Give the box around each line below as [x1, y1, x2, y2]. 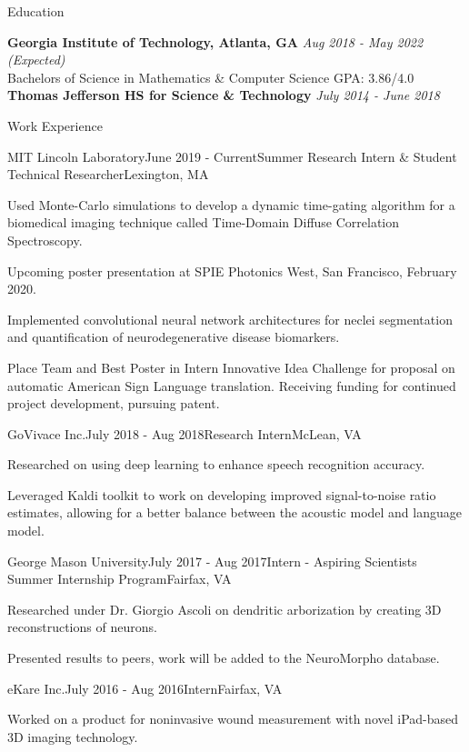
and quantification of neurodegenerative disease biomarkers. [7, 327, 340, 346]
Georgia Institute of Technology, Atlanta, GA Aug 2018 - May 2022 [7, 32, 424, 51]
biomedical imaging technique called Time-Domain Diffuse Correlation [7, 213, 400, 232]
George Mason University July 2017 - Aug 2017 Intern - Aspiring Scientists [7, 551, 417, 570]
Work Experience [7, 115, 103, 135]
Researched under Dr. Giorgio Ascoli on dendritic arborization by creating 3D [7, 599, 442, 618]
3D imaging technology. [7, 727, 138, 746]
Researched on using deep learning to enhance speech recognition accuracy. [7, 455, 425, 474]
